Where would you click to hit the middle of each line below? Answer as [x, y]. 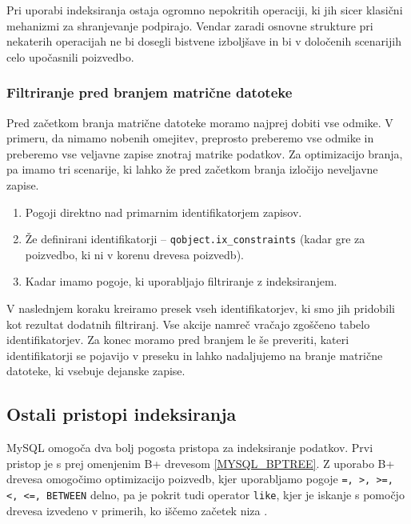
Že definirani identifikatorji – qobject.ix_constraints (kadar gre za [195, 239]
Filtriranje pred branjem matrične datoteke [150, 92]
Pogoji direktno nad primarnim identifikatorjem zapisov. [164, 212]
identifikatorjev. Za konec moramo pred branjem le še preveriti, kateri [178, 340]
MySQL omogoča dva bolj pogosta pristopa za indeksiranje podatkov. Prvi [190, 448]
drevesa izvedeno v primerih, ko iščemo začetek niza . [137, 510]
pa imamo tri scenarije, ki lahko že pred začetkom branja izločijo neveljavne [192, 169]
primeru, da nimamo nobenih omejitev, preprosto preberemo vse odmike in [190, 138]
